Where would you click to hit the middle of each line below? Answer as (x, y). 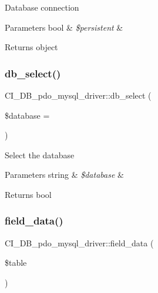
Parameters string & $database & (64, 175)
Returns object (31, 47)
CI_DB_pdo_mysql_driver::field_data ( (79, 242)
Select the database (40, 154)
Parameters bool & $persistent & (64, 27)
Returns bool (28, 194)
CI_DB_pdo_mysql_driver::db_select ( (78, 95)
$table (16, 263)
